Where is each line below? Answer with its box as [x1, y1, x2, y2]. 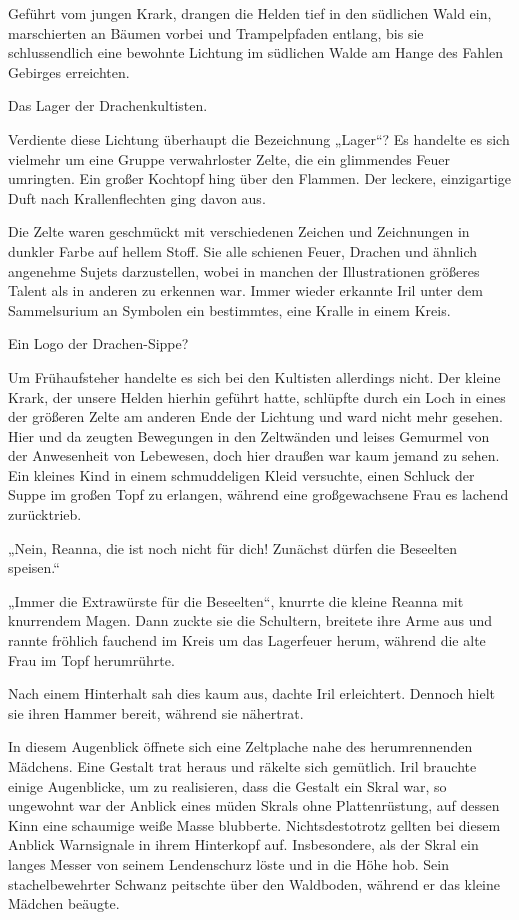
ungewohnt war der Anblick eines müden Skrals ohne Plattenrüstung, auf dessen [8, 795, 500, 816]
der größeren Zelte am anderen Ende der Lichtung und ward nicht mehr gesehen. [8, 406, 504, 427]
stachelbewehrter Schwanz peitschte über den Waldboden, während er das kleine [8, 873, 500, 894]
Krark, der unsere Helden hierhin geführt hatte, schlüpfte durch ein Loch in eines [8, 386, 506, 407]
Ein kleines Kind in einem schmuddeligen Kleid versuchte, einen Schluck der [8, 464, 475, 485]
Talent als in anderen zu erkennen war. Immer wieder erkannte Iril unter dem [8, 280, 483, 301]
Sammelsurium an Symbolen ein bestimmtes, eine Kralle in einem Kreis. [8, 299, 451, 320]
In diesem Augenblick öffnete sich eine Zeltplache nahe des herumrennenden [8, 736, 473, 757]
